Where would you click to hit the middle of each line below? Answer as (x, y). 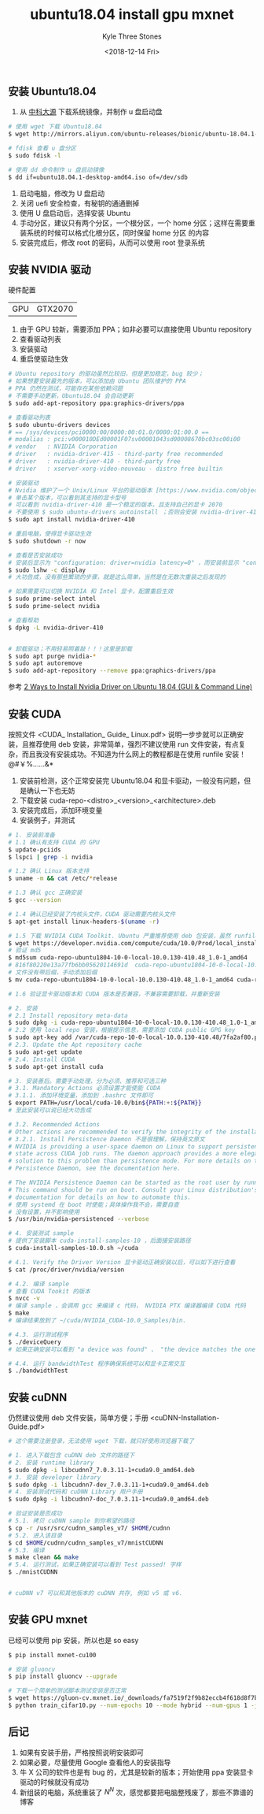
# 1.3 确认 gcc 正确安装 (45, 893)
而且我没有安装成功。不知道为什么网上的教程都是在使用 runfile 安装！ (134, 754)
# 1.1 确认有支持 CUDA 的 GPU (54, 842)
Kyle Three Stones (132, 36)
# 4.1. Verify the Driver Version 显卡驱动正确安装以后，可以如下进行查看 (122, 1262)
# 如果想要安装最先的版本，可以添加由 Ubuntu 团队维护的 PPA (97, 381)
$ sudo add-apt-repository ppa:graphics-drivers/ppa (96, 403)
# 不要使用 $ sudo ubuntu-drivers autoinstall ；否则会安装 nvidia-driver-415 (134, 512)
